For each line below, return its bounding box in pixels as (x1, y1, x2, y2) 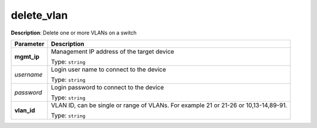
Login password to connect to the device (50, 83, 164, 91)
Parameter (14, 40, 45, 48)
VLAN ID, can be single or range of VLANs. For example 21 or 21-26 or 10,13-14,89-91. (50, 101, 288, 109)
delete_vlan (11, 9, 68, 22)
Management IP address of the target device (50, 47, 174, 56)
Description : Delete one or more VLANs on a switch (11, 29, 137, 36)
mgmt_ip (14, 53, 40, 61)
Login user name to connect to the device (50, 65, 167, 73)
